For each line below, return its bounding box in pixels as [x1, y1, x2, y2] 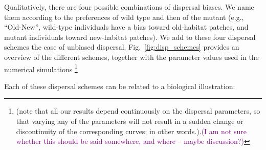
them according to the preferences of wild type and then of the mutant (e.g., [4, 11, 244, 22]
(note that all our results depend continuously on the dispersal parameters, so [16, 105, 260, 116]
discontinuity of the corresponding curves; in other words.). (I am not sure [16, 125, 247, 136]
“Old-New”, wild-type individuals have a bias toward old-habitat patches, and [4, 22, 249, 32]
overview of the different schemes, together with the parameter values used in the [4, 51, 259, 62]
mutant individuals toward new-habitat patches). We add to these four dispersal [4, 31, 256, 42]
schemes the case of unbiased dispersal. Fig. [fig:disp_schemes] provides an [4, 41, 239, 52]
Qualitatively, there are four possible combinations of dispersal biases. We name [4, 2, 254, 12]
